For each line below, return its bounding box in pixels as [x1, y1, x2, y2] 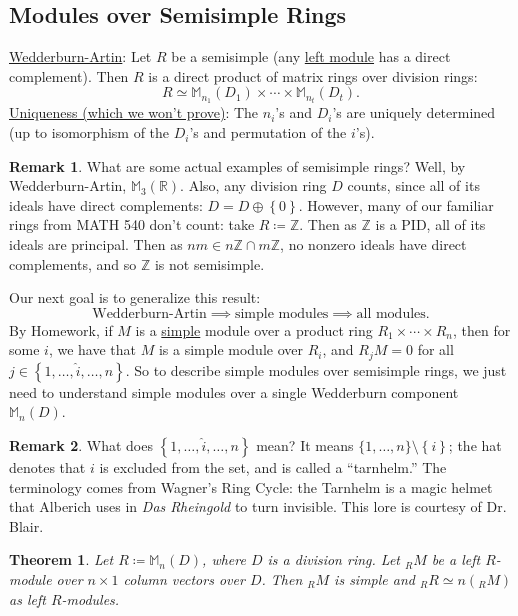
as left [9, 588, 46, 609]
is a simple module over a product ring [135, 319, 373, 340]
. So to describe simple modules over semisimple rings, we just [125, 359, 507, 380]
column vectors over [123, 569, 245, 590]
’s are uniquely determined [332, 102, 496, 123]
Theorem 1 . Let [9, 549, 114, 570]
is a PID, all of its [375, 214, 486, 235]
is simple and [334, 569, 415, 590]
